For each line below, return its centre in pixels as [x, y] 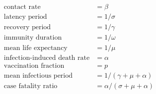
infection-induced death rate [47, 58]
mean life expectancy [36, 48]
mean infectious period [38, 76]
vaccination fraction [34, 66]
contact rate [22, 7]
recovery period [27, 27]
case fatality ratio [31, 86]
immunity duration [33, 38]
